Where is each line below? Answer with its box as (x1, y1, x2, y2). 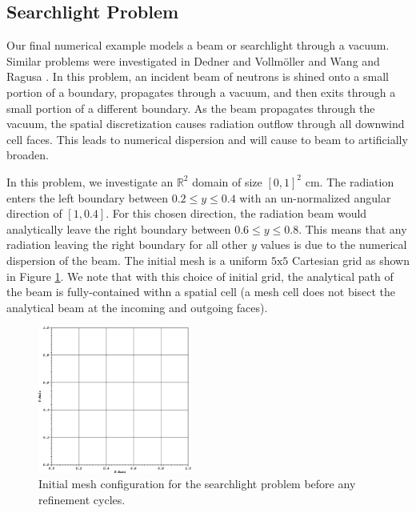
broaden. (6, 146, 49, 163)
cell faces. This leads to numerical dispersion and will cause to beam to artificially (6, 130, 408, 147)
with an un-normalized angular (239, 189, 391, 206)
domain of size (192, 173, 262, 190)
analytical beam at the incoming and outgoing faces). (6, 299, 268, 315)
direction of (6, 205, 62, 222)
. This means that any (298, 220, 407, 237)
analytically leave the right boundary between (6, 220, 231, 237)
